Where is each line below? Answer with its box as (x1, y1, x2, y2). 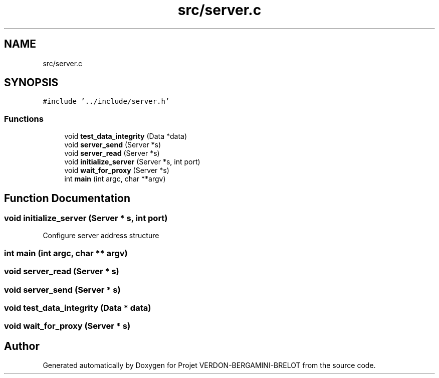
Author (4, 339, 40, 352)
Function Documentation (4, 192, 130, 205)
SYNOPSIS (4, 76, 59, 89)
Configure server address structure (43, 231, 159, 240)
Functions (4, 113, 44, 124)
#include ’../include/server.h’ (43, 97, 170, 106)
